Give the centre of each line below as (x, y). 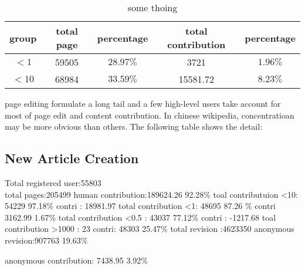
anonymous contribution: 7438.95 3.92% (76, 260)
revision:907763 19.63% (46, 240)
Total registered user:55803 (53, 182)
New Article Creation (72, 158)
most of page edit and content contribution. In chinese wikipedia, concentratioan (150, 115)
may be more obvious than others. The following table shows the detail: (134, 126)
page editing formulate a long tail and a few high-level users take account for (143, 103)
